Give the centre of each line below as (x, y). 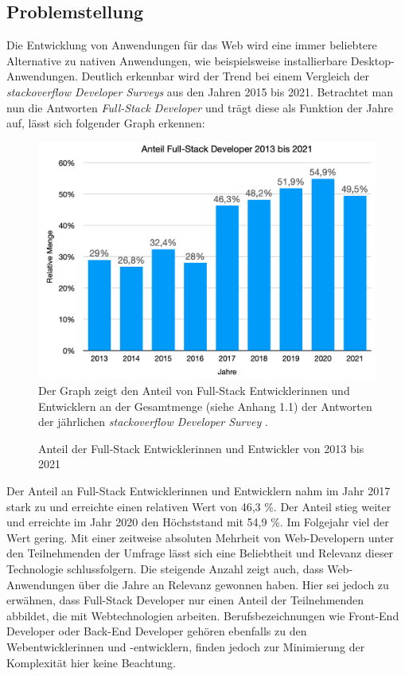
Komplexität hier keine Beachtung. (91, 662)
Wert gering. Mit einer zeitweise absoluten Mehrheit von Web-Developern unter (201, 537)
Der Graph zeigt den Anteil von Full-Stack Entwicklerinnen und (194, 391)
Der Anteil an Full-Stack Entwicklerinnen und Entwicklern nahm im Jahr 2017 (199, 491)
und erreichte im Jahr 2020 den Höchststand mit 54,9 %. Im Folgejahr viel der (198, 522)
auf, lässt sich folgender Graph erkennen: (106, 123)
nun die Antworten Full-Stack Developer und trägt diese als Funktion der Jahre (200, 107)
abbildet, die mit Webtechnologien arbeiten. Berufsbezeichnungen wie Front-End (203, 615)
